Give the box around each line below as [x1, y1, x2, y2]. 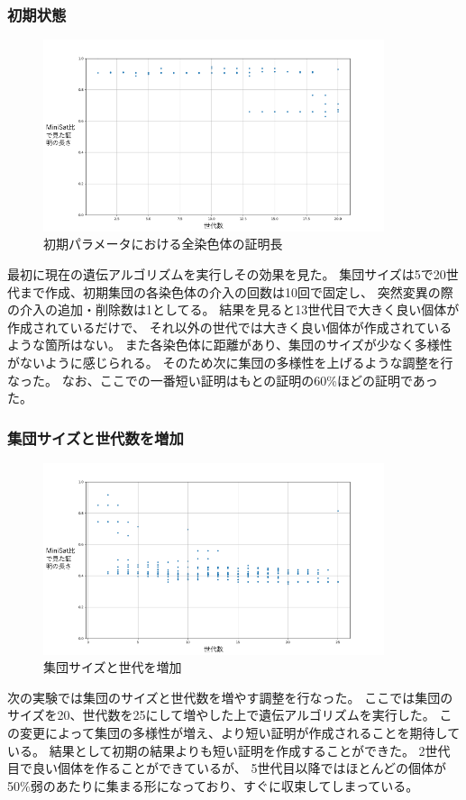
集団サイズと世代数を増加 [7, 426, 184, 449]
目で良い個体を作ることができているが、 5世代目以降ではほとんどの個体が [7, 759, 446, 777]
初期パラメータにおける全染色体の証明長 [43, 234, 283, 253]
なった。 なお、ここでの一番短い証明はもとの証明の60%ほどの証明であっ [7, 370, 438, 389]
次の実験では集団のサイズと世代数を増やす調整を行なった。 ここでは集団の [7, 687, 453, 706]
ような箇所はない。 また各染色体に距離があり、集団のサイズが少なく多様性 [7, 335, 452, 354]
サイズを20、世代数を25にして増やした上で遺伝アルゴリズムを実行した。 [7, 705, 435, 724]
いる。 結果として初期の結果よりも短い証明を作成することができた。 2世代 [7, 741, 451, 759]
